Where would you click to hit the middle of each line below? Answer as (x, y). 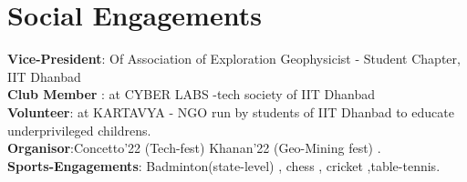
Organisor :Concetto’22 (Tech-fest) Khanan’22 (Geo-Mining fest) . (194, 148)
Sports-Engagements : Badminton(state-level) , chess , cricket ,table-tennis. (224, 165)
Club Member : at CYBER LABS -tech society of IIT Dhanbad (191, 94)
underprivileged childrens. (79, 130)
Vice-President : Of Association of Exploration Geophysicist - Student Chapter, (234, 59)
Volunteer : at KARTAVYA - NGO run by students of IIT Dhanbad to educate (231, 111)
